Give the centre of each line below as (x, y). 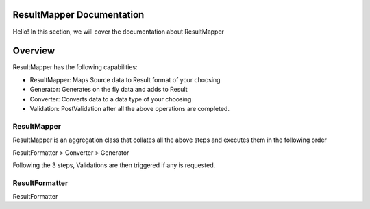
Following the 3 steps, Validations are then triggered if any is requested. (114, 165)
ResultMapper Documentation (78, 15)
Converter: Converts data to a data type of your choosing (111, 99)
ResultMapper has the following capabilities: (75, 67)
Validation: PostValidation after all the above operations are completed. (129, 108)
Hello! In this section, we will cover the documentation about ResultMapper (118, 32)
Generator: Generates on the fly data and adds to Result (109, 90)
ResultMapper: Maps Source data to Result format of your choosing (125, 79)
